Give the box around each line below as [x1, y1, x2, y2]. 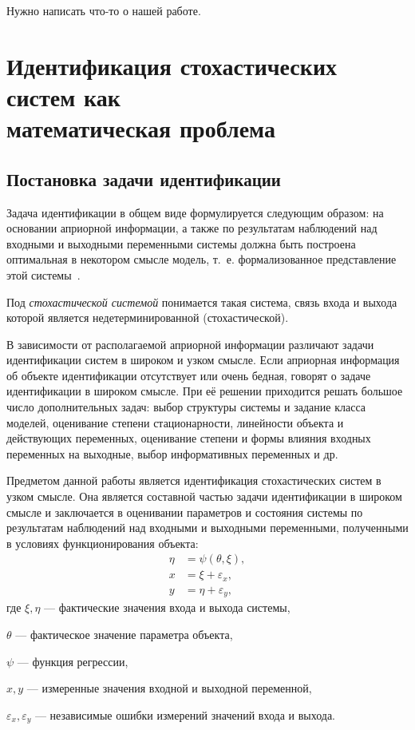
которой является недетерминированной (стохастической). [6, 309, 289, 326]
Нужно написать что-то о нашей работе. [6, 2, 201, 18]
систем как [6, 80, 121, 113]
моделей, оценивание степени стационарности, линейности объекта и [6, 414, 344, 430]
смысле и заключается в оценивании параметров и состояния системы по [6, 503, 363, 520]
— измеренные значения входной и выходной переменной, [26, 680, 312, 696]
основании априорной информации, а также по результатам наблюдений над [6, 220, 377, 236]
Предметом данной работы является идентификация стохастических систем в [6, 472, 381, 489]
